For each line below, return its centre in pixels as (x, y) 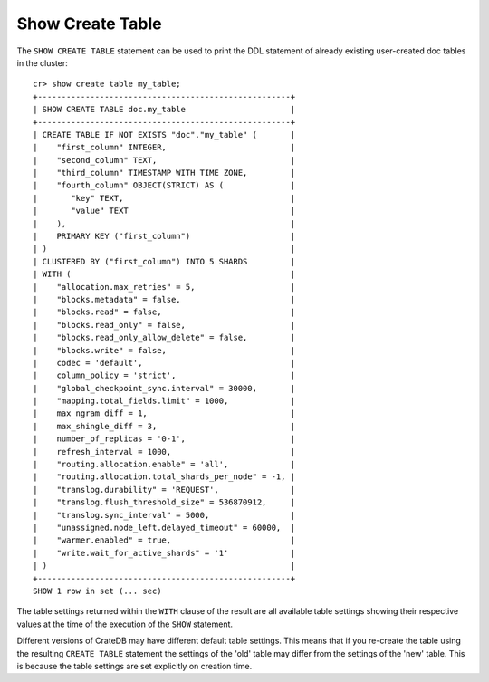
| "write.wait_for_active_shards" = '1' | (164, 553)
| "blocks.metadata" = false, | (164, 299)
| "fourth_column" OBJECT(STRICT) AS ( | (164, 185)
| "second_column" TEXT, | (164, 160)
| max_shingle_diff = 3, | (164, 426)
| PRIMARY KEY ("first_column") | (164, 236)
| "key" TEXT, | (164, 198)
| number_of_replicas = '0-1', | (164, 439)
